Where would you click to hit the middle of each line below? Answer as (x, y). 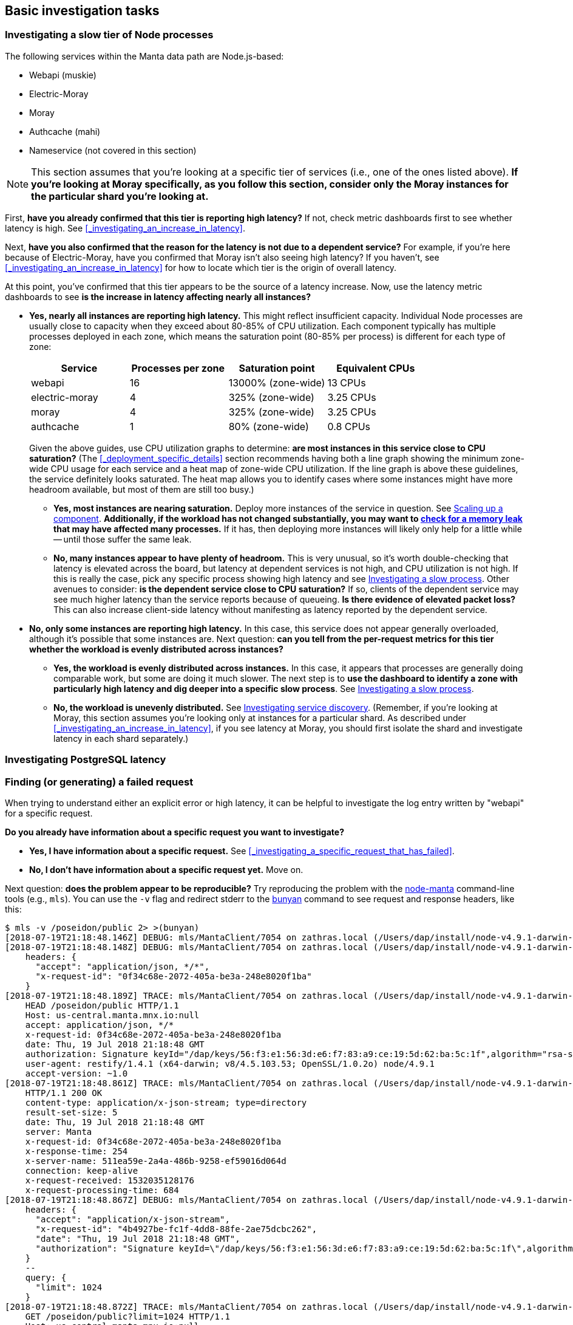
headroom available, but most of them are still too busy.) (142, 489)
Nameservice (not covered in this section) (113, 150)
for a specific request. (49, 813)
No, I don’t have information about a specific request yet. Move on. (166, 869)
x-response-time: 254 (76, 1151)
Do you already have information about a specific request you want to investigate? (175, 832)
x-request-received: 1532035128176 (110, 1180)
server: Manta (59, 1132)
